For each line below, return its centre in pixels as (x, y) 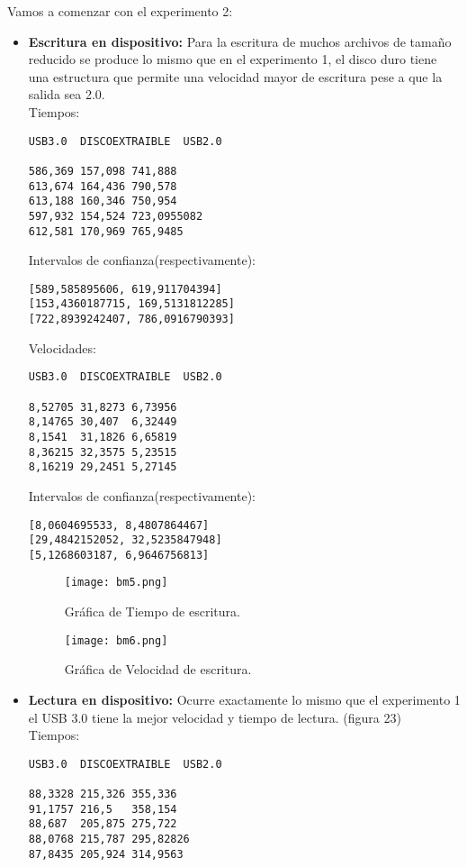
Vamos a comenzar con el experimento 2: (120, 11)
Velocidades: (62, 347)
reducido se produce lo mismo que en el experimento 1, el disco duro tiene (233, 59)
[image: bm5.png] (116, 583)
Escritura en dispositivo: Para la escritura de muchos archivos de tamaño (240, 41)
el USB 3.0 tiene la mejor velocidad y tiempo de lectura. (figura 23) (215, 717)
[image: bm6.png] (116, 640)
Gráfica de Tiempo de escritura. (152, 611)
